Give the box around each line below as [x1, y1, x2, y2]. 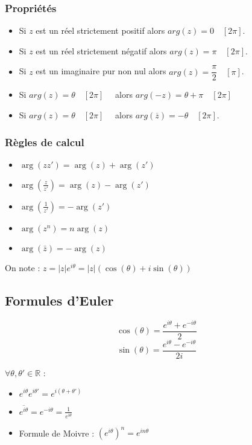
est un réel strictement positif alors [36, 24, 165, 37]
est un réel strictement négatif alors [36, 44, 167, 57]
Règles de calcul [5, 134, 84, 149]
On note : [5, 261, 40, 274]
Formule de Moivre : [19, 426, 95, 439]
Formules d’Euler [5, 290, 114, 309]
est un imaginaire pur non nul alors [36, 65, 166, 77]
